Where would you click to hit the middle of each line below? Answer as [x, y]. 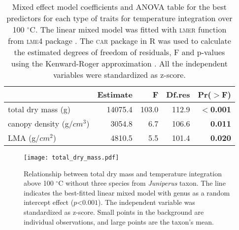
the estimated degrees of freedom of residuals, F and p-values [119, 52]
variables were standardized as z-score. [119, 75]
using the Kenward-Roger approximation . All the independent [119, 63]
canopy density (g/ [40, 123]
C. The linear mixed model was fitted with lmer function [128, 29]
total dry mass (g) [39, 109]
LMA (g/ [24, 138]
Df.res [178, 94]
